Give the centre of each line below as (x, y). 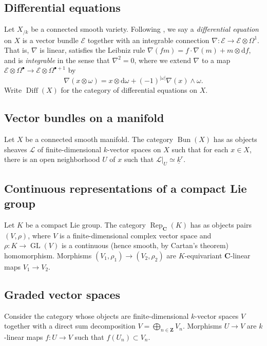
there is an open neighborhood (52, 159)
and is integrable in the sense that (57, 60)
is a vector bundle (50, 40)
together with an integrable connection (148, 40)
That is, (17, 50)
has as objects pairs (221, 224)
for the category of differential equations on (129, 90)
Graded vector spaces (62, 294)
